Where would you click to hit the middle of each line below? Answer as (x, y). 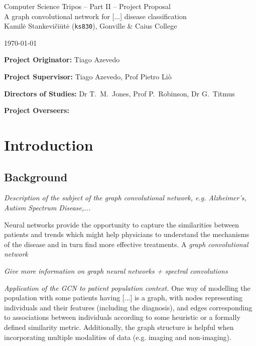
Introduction (49, 145)
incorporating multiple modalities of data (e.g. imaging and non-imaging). (118, 337)
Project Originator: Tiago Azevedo (62, 60)
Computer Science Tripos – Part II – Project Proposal (87, 6)
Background (36, 177)
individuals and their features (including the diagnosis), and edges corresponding (128, 307)
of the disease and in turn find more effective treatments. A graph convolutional (126, 244)
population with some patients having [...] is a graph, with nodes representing (123, 298)
